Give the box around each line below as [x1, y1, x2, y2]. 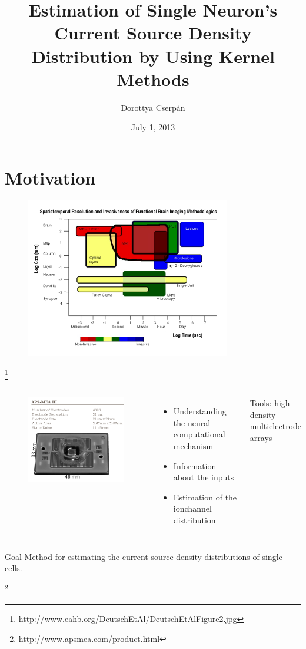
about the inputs [173, 471, 234, 483]
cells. [5, 562, 22, 574]
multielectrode [250, 420, 302, 432]
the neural [173, 416, 211, 429]
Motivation [5, 165, 96, 189]
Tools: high [250, 397, 290, 409]
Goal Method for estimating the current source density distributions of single [5, 550, 282, 562]
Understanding [173, 405, 227, 417]
